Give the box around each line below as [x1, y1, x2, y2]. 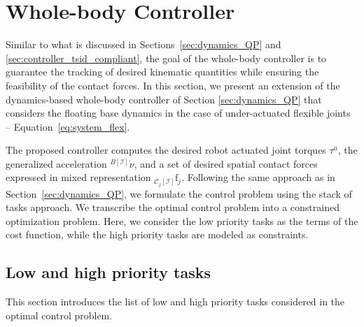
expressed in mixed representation [6, 170, 151, 184]
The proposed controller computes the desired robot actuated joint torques [6, 143, 326, 157]
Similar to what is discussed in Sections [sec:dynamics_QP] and [6, 37, 281, 52]
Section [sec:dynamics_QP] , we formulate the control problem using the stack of [6, 186, 352, 201]
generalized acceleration [6, 156, 107, 170]
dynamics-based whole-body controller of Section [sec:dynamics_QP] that [6, 92, 322, 106]
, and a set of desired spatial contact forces [134, 156, 318, 170]
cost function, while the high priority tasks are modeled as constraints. [6, 227, 309, 242]
